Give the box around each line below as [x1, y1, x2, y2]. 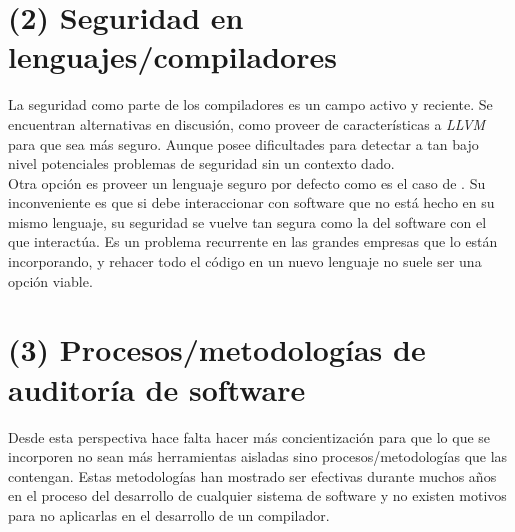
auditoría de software [8, 368, 306, 409]
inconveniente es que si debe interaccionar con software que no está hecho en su [8, 192, 495, 213]
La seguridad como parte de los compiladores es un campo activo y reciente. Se [8, 94, 493, 115]
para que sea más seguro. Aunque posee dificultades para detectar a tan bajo [8, 133, 479, 154]
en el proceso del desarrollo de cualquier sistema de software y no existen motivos [8, 485, 507, 506]
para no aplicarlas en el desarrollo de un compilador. [8, 504, 330, 525]
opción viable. [8, 270, 93, 291]
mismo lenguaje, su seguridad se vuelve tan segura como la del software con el [8, 211, 487, 232]
